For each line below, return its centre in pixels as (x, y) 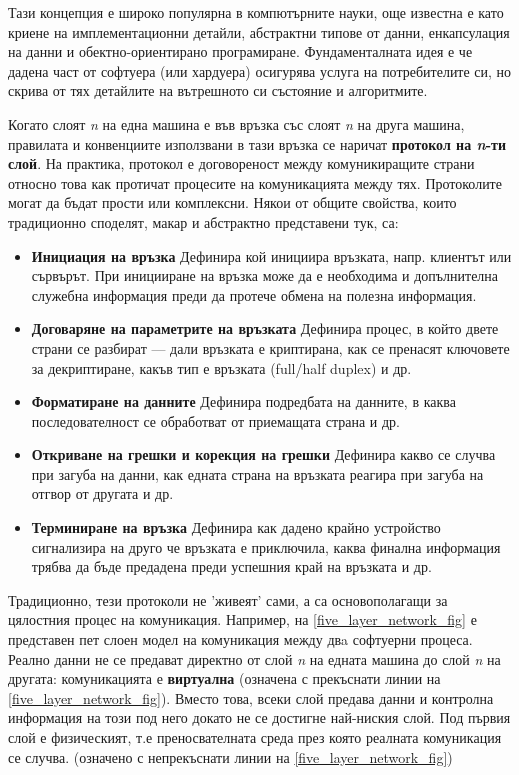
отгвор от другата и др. (102, 493)
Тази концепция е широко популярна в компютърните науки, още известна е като (256, 12)
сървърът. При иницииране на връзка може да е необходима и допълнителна (265, 275)
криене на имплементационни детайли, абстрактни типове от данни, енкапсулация (259, 31)
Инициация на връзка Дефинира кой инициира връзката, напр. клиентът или (271, 255)
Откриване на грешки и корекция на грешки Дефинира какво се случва (263, 454)
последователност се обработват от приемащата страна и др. (215, 420)
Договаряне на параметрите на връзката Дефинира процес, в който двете (265, 328)
